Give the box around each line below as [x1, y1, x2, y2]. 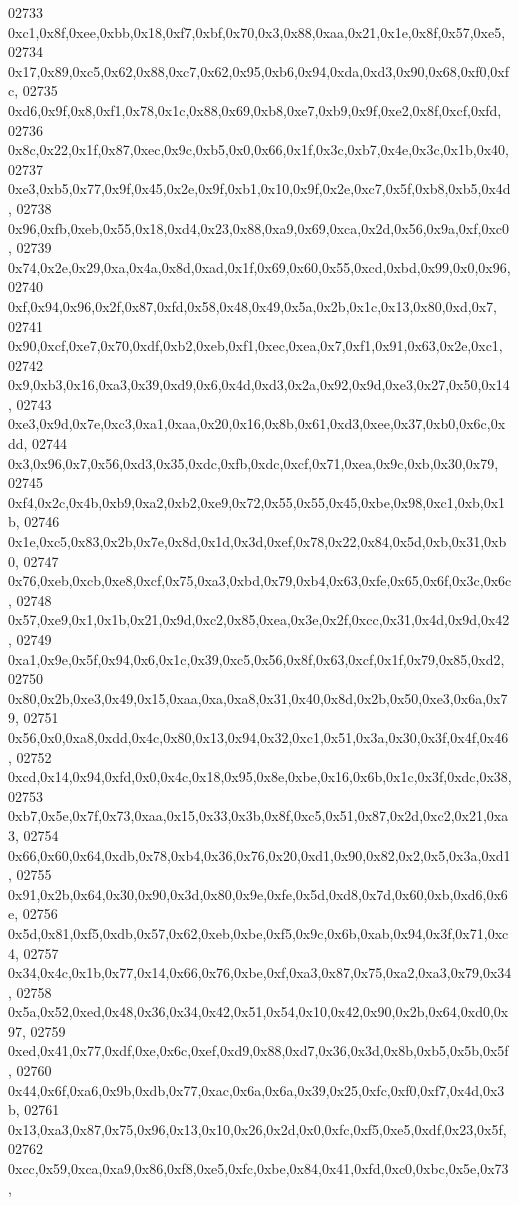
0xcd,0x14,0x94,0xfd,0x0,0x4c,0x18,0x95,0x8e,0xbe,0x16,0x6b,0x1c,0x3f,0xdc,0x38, [8, 766, 512, 787]
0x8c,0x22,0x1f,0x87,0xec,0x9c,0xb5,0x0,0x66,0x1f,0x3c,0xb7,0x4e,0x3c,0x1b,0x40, [8, 139, 509, 160]
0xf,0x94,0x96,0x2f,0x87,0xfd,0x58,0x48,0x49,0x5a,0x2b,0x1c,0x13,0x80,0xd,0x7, [8, 295, 497, 316]
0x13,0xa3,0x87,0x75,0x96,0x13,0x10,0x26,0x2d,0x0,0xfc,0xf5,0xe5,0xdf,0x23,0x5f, [8, 1118, 507, 1139]
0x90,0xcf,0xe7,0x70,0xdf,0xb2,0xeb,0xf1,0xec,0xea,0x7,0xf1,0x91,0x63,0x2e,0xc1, [8, 335, 503, 356]
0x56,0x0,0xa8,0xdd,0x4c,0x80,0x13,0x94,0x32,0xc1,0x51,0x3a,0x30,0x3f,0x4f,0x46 [8, 726, 509, 747]
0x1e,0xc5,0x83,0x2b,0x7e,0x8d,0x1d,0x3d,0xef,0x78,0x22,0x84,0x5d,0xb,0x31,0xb [8, 531, 507, 552]
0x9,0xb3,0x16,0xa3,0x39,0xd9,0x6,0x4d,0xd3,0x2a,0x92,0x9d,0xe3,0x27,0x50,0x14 [8, 374, 510, 395]
